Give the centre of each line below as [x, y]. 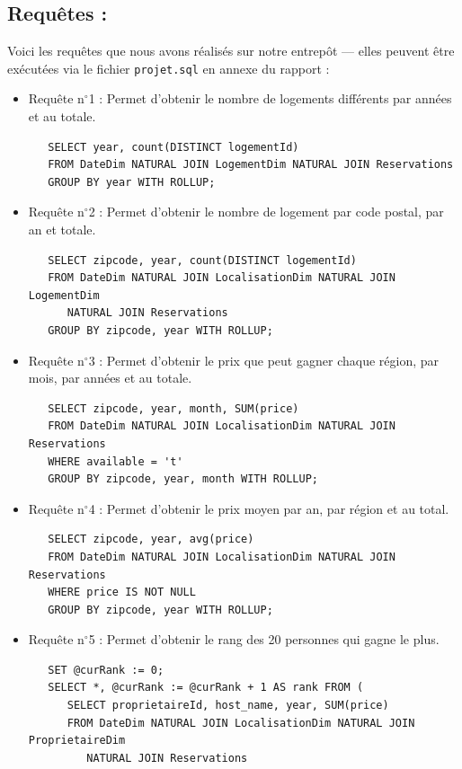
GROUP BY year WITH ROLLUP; [132, 182]
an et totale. [62, 230]
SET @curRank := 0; [106, 670]
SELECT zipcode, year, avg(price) [151, 539]
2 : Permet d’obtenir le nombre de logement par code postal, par [266, 212]
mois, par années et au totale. [110, 378]
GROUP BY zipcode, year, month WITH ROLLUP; [183, 479]
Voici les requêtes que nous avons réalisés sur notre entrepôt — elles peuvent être [231, 51]
